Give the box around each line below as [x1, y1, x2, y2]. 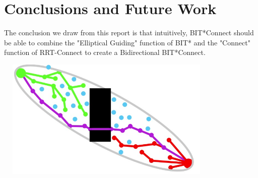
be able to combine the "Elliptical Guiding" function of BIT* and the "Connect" [4, 37, 250, 47]
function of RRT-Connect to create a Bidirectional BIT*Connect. [4, 47, 206, 57]
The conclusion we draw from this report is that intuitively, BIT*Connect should [4, 27, 254, 38]
